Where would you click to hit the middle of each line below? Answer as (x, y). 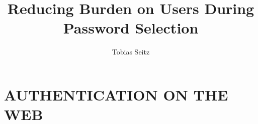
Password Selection (131, 28)
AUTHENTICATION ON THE (116, 94)
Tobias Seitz (131, 52)
